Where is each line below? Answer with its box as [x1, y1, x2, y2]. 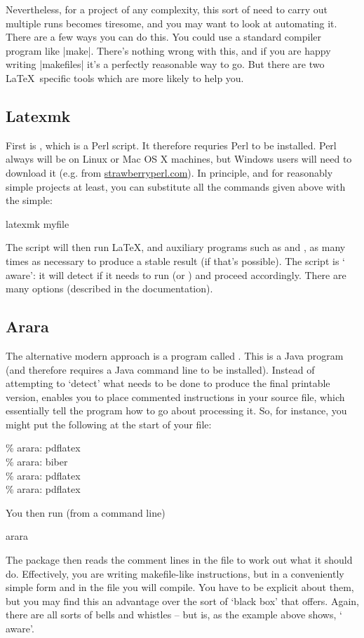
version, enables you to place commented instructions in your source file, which [6, 389, 345, 404]
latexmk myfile [6, 216, 69, 231]
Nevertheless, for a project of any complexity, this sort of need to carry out [6, 2, 328, 16]
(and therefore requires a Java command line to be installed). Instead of [6, 362, 315, 376]
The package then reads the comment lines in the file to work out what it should [6, 552, 353, 567]
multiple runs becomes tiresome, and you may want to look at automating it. [6, 15, 337, 30]
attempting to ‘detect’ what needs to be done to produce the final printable [6, 376, 330, 391]
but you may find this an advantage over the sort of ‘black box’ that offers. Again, [6, 593, 359, 608]
